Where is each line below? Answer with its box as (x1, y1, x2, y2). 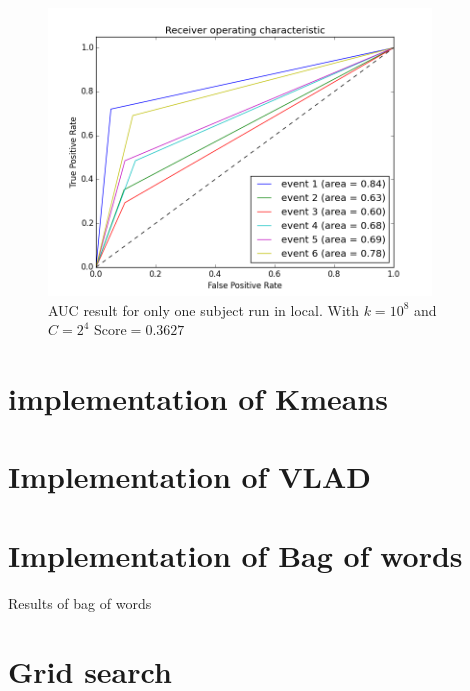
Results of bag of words (8, 592, 152, 613)
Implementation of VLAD (8, 456, 371, 497)
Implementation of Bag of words (8, 534, 463, 575)
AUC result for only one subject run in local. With (48, 299, 360, 320)
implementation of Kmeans (8, 377, 388, 418)
